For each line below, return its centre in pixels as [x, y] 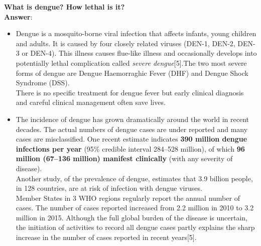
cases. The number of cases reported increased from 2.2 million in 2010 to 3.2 [135, 208]
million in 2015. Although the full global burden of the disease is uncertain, [132, 217]
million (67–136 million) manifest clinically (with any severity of [124, 158]
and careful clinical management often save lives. [91, 102]
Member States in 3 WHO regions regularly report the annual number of [128, 198]
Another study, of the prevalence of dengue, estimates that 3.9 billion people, [134, 178]
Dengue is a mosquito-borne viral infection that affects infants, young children [136, 33]
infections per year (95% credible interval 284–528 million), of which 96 [130, 148]
